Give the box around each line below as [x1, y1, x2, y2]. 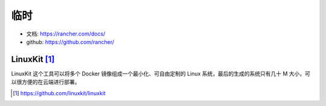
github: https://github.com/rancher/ [26, 38, 115, 45]
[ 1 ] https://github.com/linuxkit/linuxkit [13, 89, 106, 96]
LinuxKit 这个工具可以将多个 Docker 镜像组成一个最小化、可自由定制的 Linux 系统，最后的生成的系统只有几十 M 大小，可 [11, 70, 311, 77]
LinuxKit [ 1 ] [11, 54, 55, 64]
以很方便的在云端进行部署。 [11, 78, 80, 86]
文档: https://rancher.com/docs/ [26, 30, 106, 37]
